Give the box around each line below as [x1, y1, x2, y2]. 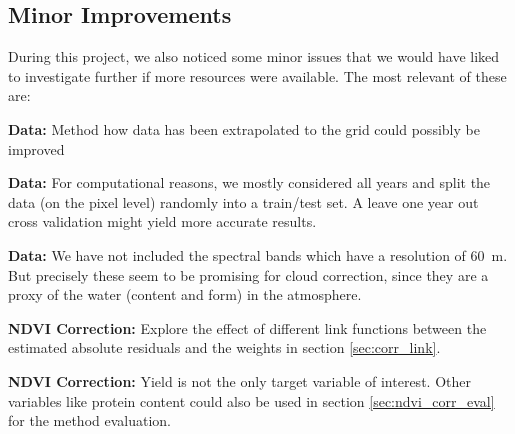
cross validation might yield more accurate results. [8, 211, 317, 232]
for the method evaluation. [8, 410, 172, 431]
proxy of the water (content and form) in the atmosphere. [8, 284, 362, 305]
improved [8, 138, 65, 159]
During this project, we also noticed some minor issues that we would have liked [8, 46, 500, 67]
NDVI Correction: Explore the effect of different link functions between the [8, 317, 487, 338]
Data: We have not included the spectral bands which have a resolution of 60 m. [8, 244, 508, 265]
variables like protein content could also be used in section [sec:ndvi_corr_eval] [8, 390, 495, 411]
